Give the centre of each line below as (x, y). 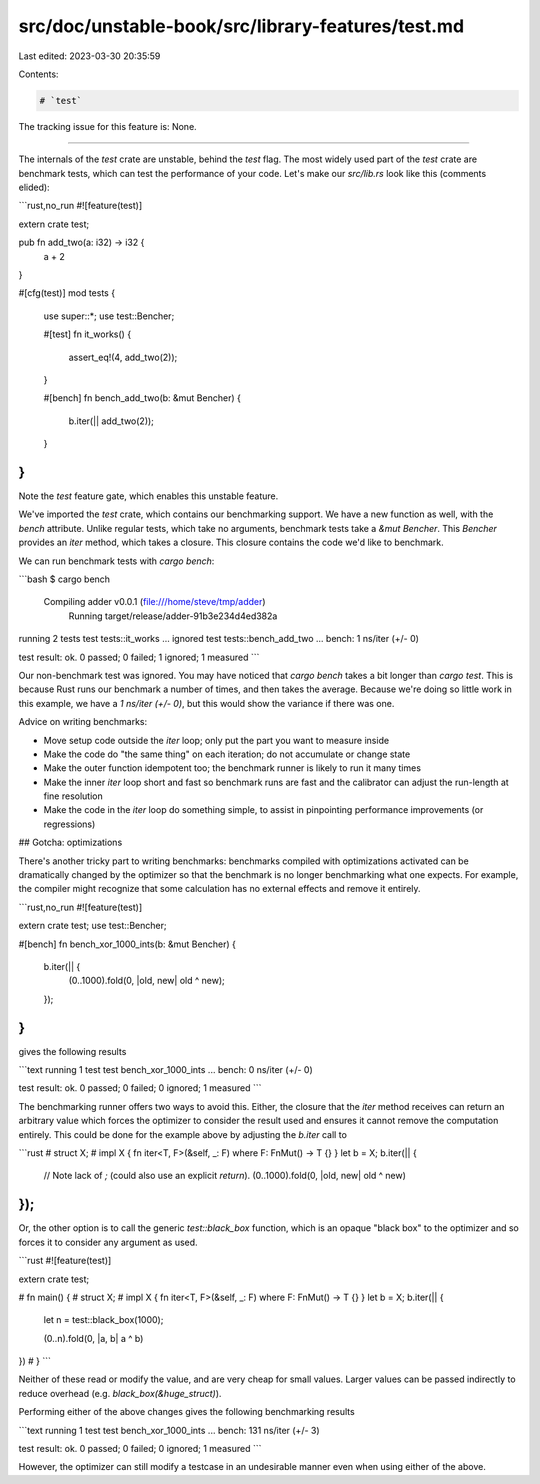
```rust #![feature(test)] (65, 1261)
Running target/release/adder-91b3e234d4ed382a (173, 616)
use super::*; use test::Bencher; (109, 316)
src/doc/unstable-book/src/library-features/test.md (241, 26)
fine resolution (73, 796)
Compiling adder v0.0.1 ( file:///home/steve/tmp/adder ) (154, 602)
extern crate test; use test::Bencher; (92, 926)
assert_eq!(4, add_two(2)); (123, 357)
